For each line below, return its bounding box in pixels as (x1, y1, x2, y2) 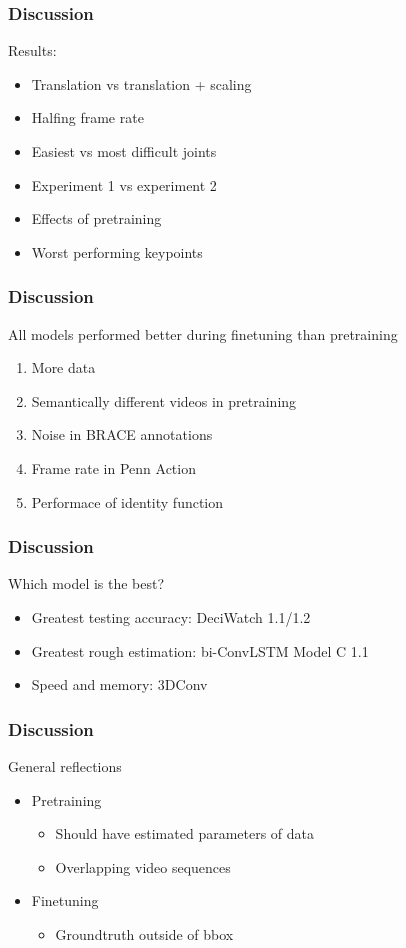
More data (31, 357, 96, 378)
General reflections (8, 755, 122, 776)
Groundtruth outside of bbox (55, 923, 234, 944)
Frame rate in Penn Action (31, 457, 196, 478)
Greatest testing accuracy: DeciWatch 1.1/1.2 (31, 606, 311, 627)
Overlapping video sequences (55, 856, 231, 877)
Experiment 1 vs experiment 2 (31, 174, 217, 195)
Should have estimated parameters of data (55, 823, 315, 844)
